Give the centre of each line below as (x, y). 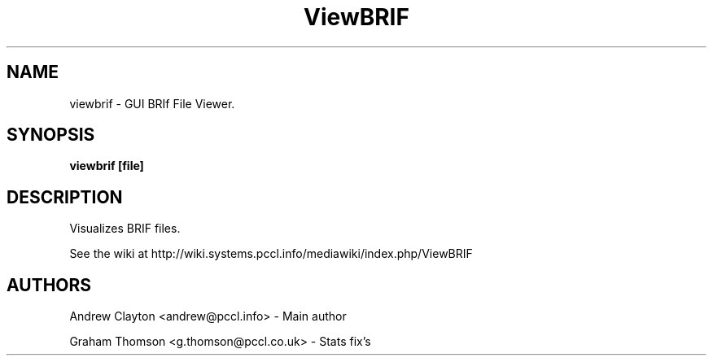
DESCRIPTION (65, 197)
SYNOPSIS (51, 135)
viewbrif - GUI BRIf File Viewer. (152, 103)
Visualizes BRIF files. (125, 229)
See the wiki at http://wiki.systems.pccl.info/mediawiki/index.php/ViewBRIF (271, 254)
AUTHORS (49, 285)
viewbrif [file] (107, 166)
